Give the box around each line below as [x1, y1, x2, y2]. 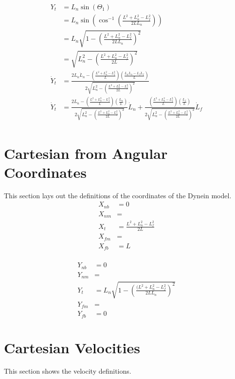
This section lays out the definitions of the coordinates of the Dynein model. [4, 190, 232, 200]
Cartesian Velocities [4, 338, 140, 358]
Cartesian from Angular [4, 143, 168, 163]
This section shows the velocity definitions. [4, 366, 131, 376]
